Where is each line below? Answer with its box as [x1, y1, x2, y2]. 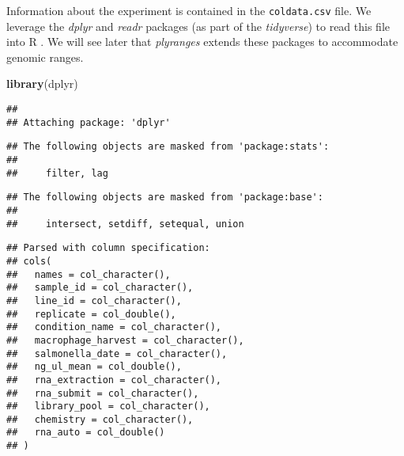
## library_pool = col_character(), [6, 401, 210, 412]
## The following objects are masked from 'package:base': [6, 192, 323, 203]
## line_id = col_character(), [6, 294, 182, 306]
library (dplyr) [6, 75, 78, 92]
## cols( [6, 255, 52, 267]
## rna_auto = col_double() [6, 427, 165, 439]
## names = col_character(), [6, 268, 171, 280]
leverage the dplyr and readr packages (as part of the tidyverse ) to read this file [6, 17, 391, 34]
